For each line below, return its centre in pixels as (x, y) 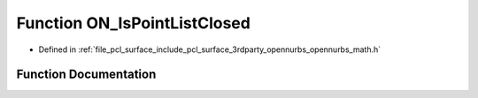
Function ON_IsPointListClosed (134, 23)
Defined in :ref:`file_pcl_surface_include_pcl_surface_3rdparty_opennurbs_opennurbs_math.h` (210, 49)
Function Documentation (86, 75)
